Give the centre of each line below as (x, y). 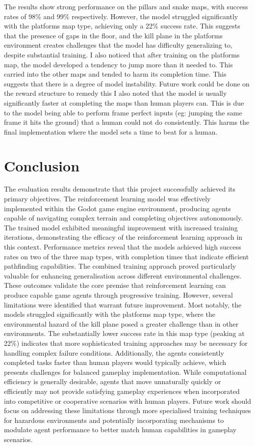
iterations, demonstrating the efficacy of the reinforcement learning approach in (123, 237)
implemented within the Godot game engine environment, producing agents (117, 208)
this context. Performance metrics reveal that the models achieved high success (123, 247)
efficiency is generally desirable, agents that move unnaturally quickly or (113, 381)
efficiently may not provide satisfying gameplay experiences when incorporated (122, 391)
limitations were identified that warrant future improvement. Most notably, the (123, 304)
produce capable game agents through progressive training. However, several (118, 294)
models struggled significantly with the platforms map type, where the (110, 314)
